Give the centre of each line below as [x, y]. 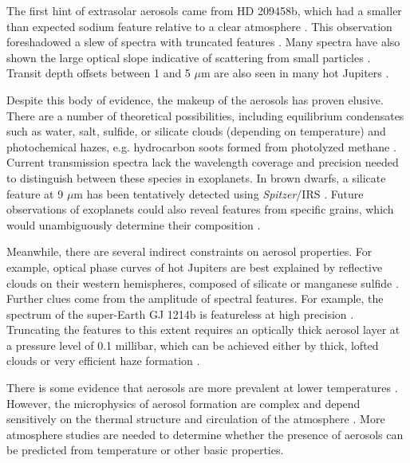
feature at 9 [35, 193]
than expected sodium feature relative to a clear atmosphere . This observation [199, 26]
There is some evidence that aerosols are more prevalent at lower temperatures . [202, 388]
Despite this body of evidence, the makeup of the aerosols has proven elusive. [195, 99]
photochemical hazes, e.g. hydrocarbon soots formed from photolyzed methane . [201, 146]
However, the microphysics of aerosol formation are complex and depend [183, 403]
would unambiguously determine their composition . [134, 224]
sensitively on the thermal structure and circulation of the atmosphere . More [196, 419]
